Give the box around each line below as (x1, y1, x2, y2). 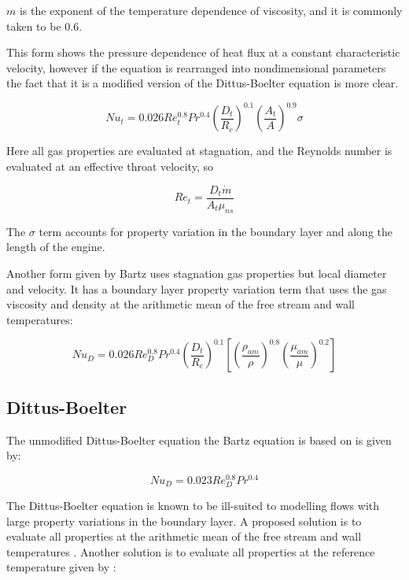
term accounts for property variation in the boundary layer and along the (39, 223, 393, 239)
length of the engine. (6, 238, 105, 255)
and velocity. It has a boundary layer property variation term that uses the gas (6, 280, 387, 297)
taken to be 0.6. (6, 17, 83, 34)
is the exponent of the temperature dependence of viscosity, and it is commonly (19, 2, 403, 18)
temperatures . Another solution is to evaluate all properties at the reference (6, 543, 375, 560)
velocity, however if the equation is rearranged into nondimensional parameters (6, 59, 386, 76)
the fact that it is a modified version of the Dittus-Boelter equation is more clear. (6, 75, 399, 91)
